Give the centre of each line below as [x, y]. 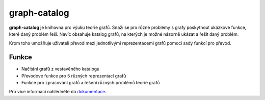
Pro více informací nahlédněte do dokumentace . [58, 92]
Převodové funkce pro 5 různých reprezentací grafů [74, 75]
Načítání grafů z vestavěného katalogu [60, 69]
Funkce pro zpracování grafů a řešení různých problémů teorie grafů [91, 83]
